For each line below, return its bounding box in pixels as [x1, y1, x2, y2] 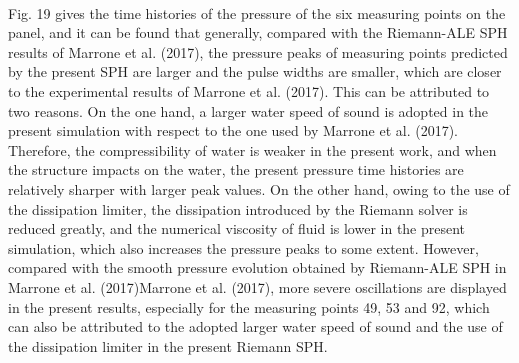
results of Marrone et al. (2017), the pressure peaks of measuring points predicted [8, 41, 508, 62]
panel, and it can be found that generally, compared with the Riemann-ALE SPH [8, 22, 508, 43]
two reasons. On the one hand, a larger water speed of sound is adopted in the [8, 100, 489, 121]
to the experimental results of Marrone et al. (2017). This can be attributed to [8, 80, 490, 101]
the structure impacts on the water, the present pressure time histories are [8, 159, 464, 180]
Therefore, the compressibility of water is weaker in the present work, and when [8, 139, 497, 160]
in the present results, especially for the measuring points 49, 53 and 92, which [8, 296, 490, 317]
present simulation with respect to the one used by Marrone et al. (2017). [8, 120, 459, 141]
